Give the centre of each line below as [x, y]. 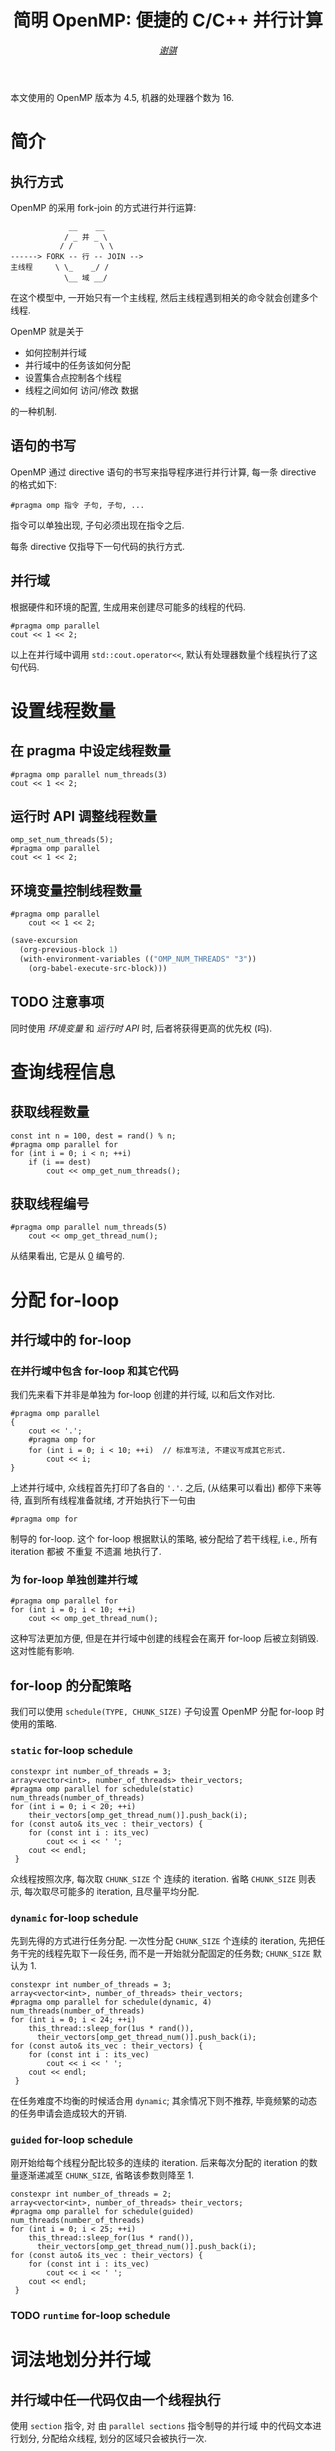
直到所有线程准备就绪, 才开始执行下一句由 [109, 1500]
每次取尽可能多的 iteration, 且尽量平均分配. [111, 1891]
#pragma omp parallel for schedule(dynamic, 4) [111, 2002]
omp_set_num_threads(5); [62, 840]
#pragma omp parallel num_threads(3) [89, 774]
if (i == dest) [60, 1162]
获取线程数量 [50, 1112]
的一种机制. [34, 411]
